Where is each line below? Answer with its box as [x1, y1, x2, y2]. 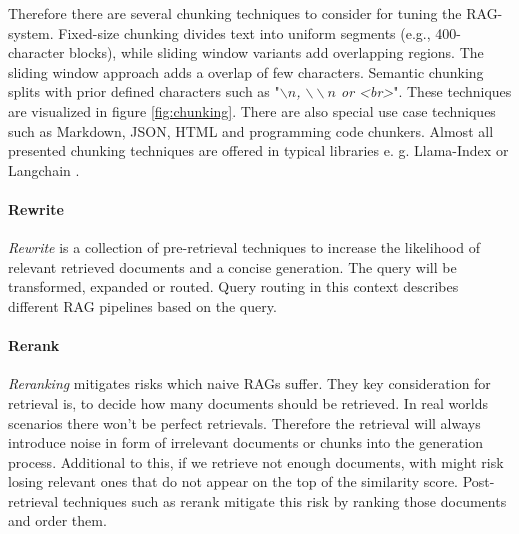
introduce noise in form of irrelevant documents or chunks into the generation [8, 432, 483, 453]
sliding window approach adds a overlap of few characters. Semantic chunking [8, 61, 484, 82]
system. [8, 22, 54, 43]
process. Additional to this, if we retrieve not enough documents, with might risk [8, 451, 504, 472]
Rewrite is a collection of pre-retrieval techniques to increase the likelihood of [8, 237, 480, 258]
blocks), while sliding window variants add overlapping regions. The [69, 42, 484, 63]
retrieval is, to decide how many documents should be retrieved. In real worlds [8, 392, 489, 413]
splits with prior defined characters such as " [8, 81, 280, 102]
